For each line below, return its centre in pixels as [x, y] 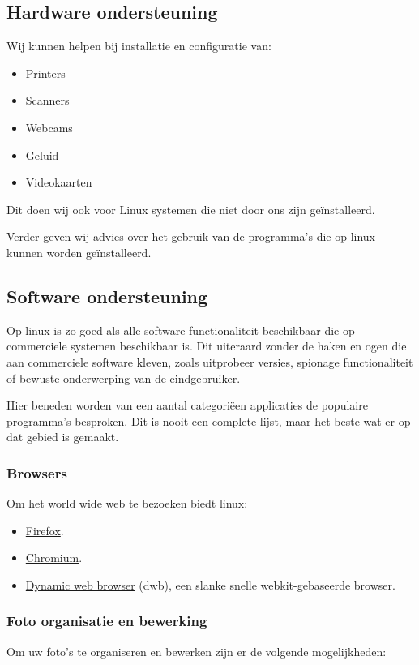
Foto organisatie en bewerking [107, 621]
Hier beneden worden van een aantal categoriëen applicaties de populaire [187, 405]
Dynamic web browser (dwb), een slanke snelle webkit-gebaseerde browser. [210, 584]
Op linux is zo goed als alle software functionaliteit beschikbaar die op [181, 330]
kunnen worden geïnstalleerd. [79, 252]
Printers [45, 73]
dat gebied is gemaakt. [63, 437]
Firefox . [45, 530]
